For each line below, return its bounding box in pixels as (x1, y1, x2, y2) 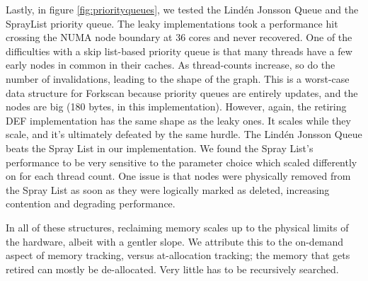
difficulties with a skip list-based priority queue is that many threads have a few (6, 43, 352, 58)
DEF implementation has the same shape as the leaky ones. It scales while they (6, 113, 351, 127)
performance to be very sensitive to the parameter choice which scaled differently (6, 154, 357, 169)
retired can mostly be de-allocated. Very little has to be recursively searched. (6, 261, 339, 276)
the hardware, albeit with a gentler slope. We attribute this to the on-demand (6, 234, 344, 248)
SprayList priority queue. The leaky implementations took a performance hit (6, 16, 338, 30)
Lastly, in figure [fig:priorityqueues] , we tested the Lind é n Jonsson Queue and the (6, 2, 359, 16)
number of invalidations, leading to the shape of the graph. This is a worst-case (6, 71, 350, 86)
